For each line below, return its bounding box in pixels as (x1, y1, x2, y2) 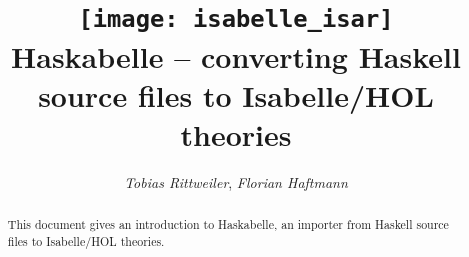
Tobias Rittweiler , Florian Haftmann (124, 171, 348, 192)
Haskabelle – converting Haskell (11, 35, 461, 76)
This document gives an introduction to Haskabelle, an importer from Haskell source (7, 216, 449, 233)
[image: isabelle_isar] (78, 5, 394, 34)
